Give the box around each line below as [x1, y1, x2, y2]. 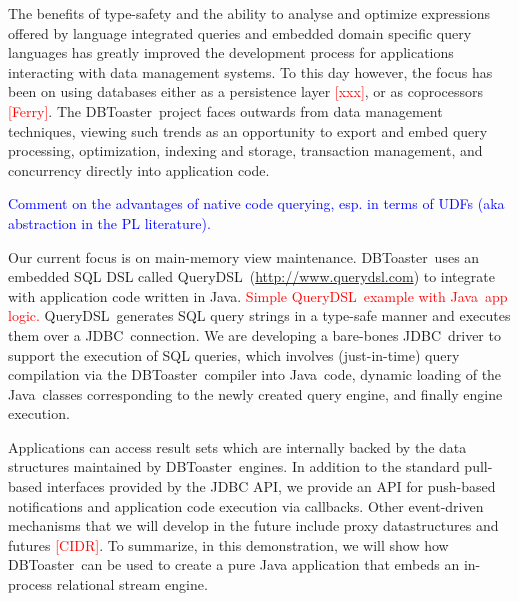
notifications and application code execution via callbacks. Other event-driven [8, 495, 484, 516]
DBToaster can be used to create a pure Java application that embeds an [8, 554, 460, 575]
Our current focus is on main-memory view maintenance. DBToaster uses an [8, 246, 480, 267]
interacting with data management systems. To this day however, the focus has [8, 61, 493, 82]
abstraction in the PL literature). [8, 212, 211, 233]
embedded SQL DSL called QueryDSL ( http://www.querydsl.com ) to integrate [8, 266, 495, 287]
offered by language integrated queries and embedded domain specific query [8, 22, 472, 43]
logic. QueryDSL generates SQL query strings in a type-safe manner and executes [8, 305, 511, 326]
